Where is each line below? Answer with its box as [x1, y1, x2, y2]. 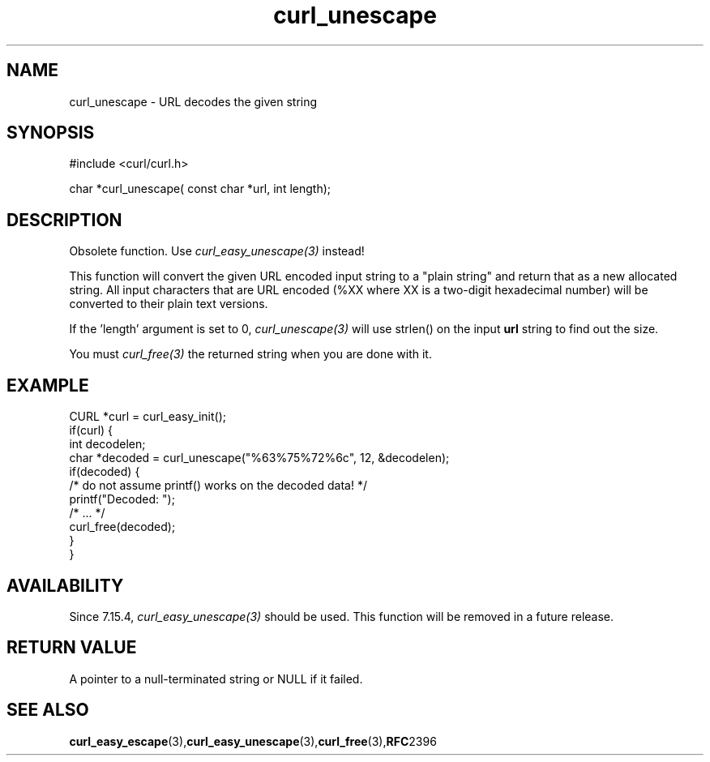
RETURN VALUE [6, 637, 137, 658]
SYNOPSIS [6, 122, 95, 143]
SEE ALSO [6, 700, 89, 721]
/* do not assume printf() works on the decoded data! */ [69, 478, 367, 493]
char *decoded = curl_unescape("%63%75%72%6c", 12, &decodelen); [69, 451, 450, 465]
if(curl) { [69, 423, 113, 438]
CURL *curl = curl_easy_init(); [69, 409, 226, 424]
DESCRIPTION [6, 209, 122, 230]
